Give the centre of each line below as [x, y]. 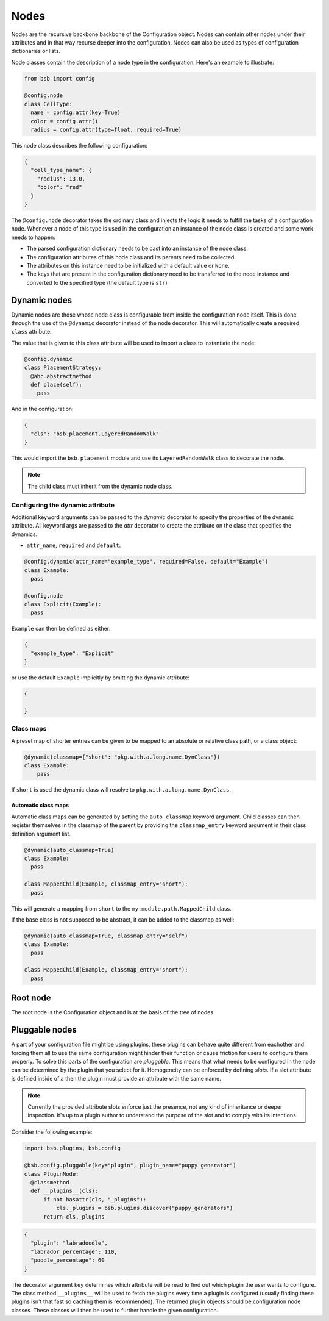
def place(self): [56, 385]
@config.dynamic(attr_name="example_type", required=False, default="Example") [146, 562]
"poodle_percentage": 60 [68, 1260]
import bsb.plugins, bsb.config [73, 1148]
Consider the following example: [52, 1132]
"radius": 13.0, [61, 179]
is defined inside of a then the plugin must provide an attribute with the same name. [116, 1078]
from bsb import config [60, 78]
